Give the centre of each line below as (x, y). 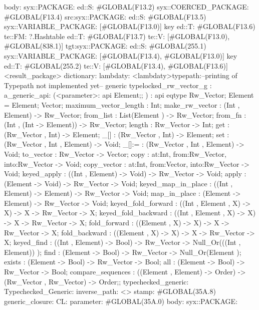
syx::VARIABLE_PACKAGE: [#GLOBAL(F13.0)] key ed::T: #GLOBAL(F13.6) (130, 26)
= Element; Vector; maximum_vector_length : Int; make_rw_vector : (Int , (122, 104)
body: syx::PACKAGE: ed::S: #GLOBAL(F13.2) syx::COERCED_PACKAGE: (126, 7)
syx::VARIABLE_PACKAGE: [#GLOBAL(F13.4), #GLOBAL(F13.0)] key (121, 55)
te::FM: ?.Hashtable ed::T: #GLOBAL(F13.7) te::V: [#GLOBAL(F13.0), (117, 36)
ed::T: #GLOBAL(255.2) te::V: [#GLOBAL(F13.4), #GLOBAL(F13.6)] (116, 65)
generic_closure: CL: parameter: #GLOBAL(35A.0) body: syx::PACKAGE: (121, 301)
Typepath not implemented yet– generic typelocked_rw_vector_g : (108, 85)
